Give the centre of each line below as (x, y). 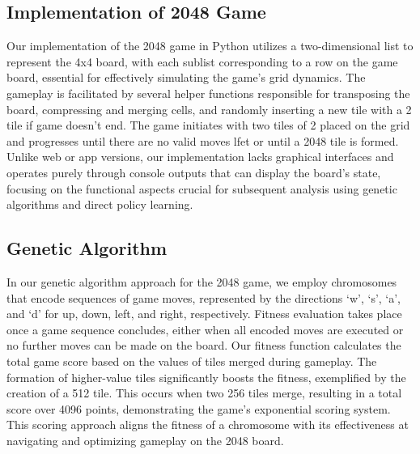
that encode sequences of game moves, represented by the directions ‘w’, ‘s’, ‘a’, (204, 297)
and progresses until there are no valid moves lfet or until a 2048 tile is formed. (203, 140)
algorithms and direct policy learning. (100, 204)
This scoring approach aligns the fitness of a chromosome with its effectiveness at (208, 424)
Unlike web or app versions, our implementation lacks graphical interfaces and (200, 157)
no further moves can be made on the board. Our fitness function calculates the (204, 345)
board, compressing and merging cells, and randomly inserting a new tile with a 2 (209, 109)
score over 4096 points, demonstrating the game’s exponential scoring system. (199, 408)
